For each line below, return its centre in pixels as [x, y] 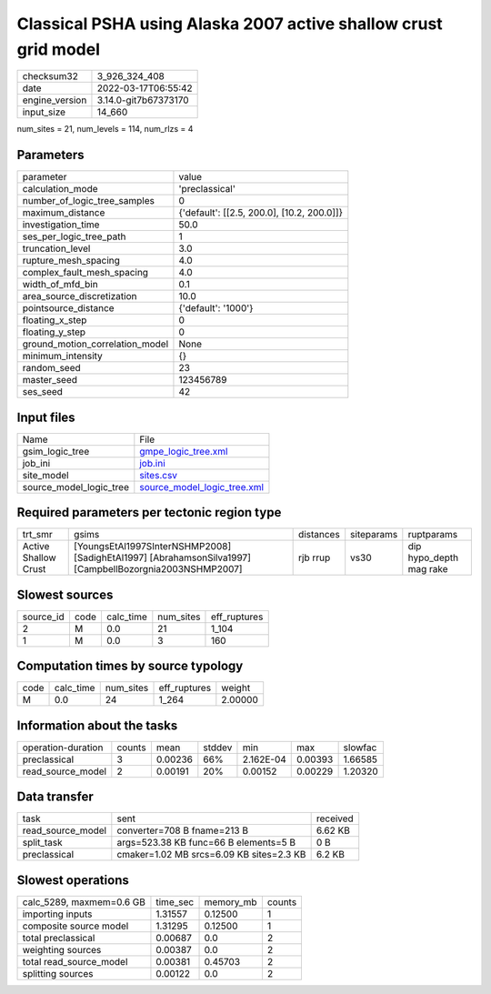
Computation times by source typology [130, 666]
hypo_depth [433, 557]
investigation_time [61, 225]
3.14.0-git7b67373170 [143, 100]
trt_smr [38, 535]
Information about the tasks [97, 725]
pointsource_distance [68, 308]
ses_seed [43, 392]
